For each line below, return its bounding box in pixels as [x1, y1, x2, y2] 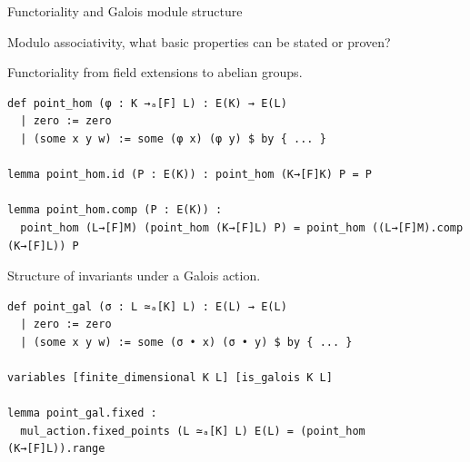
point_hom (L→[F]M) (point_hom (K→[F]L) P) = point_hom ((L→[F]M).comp [20, 221, 464, 234]
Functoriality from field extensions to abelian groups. [7, 63, 303, 82]
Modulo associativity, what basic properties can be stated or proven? [7, 32, 391, 51]
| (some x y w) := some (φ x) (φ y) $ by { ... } [20, 132, 326, 145]
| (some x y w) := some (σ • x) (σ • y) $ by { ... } [20, 335, 353, 349]
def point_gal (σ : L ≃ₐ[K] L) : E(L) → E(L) [7, 300, 287, 313]
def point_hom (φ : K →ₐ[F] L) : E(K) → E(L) [7, 96, 287, 110]
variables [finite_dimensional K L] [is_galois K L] [7, 371, 333, 385]
